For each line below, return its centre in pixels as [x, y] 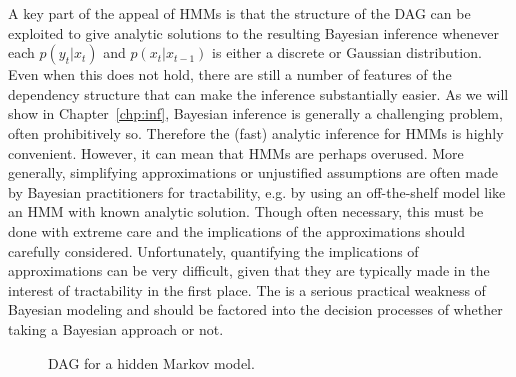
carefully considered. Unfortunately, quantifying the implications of [213, 250]
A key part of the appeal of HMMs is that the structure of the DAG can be [239, 13]
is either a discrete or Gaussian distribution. [347, 52]
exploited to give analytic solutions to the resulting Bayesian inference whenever [253, 32]
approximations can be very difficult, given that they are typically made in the [249, 270]
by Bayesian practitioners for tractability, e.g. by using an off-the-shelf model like [257, 191]
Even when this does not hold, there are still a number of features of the [230, 74]
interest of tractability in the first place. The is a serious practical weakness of [247, 289]
